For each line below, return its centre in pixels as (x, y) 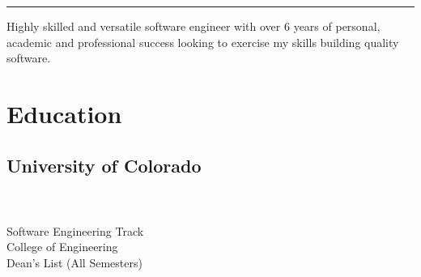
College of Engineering (62, 247)
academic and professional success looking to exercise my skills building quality (203, 42)
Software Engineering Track (75, 230)
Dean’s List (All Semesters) (74, 262)
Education (64, 113)
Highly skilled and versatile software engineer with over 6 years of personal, (193, 26)
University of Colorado (104, 165)
